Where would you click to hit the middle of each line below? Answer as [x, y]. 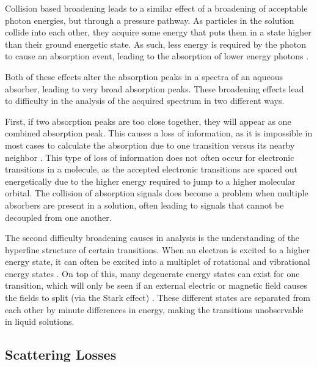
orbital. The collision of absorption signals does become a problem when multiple [157, 193]
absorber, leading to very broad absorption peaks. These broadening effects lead [155, 88]
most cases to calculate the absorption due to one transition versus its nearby [150, 145]
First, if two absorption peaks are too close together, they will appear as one [148, 121]
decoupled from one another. [58, 217]
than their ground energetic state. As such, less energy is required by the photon [156, 44]
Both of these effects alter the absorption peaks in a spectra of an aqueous [144, 76]
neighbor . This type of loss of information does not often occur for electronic [150, 157]
